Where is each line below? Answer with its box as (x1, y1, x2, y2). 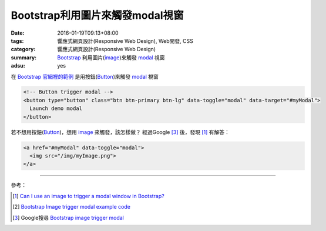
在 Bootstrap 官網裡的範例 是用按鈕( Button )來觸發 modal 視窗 (11, 73, 159, 80)
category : (11, 46, 36, 53)
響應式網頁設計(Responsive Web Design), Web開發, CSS (57, 37, 193, 44)
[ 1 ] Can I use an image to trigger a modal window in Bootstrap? (12, 192, 164, 199)
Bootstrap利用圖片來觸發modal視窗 (11, 9, 184, 22)
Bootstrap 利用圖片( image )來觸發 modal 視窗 (57, 53, 165, 61)
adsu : (11, 62, 26, 69)
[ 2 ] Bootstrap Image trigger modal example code (12, 203, 130, 210)
